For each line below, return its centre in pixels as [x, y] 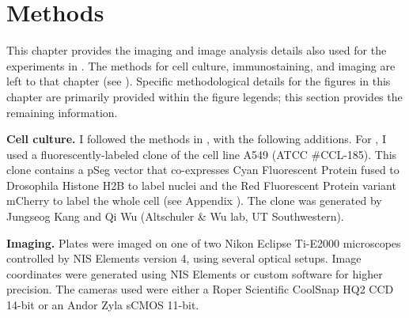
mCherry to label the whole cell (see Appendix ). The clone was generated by [194, 201]
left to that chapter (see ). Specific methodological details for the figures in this [199, 81]
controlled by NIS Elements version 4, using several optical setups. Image [184, 258]
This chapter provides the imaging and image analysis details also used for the [197, 50]
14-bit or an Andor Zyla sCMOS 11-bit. [103, 305]
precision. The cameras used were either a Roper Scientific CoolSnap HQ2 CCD [200, 289]
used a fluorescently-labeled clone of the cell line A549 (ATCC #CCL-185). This [202, 154]
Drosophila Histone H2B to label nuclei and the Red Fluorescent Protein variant [201, 185]
